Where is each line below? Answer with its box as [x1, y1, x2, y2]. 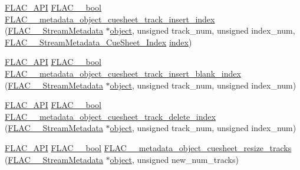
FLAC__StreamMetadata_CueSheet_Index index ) [5, 35, 192, 48]
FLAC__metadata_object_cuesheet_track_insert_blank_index [5, 67, 241, 79]
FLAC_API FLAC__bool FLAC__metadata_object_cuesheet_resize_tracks [5, 141, 292, 153]
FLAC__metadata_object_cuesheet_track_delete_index [5, 110, 216, 122]
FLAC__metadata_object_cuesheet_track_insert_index [5, 12, 215, 25]
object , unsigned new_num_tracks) [110, 153, 239, 165]
